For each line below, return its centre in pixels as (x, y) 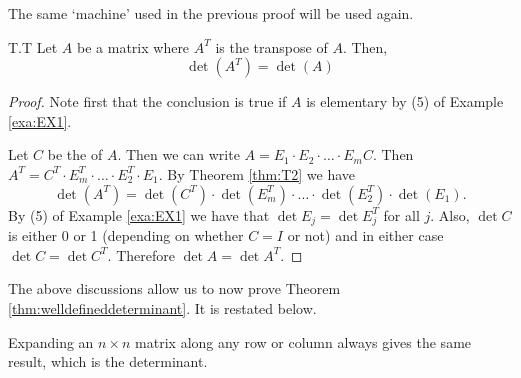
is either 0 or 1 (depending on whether (126, 235)
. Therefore (141, 254)
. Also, (450, 214)
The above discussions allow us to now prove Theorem (174, 288)
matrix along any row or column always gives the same (303, 341)
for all (401, 214)
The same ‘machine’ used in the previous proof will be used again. (211, 13)
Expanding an (51, 341)
